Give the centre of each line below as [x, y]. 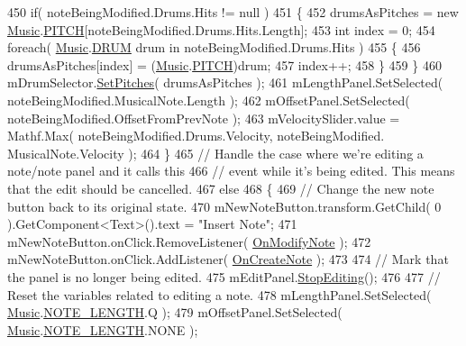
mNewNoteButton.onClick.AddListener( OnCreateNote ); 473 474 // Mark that [228, 259]
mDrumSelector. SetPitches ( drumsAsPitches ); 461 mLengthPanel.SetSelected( [225, 82]
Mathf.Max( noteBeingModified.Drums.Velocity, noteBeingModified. [196, 136]
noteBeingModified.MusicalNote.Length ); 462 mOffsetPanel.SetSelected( [209, 100]
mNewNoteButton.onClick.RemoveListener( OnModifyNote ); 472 [189, 241]
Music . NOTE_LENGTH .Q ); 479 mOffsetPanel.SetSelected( [175, 312]
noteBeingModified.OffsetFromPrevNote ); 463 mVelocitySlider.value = [204, 118]
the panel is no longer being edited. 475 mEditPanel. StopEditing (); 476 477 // [224, 276]
